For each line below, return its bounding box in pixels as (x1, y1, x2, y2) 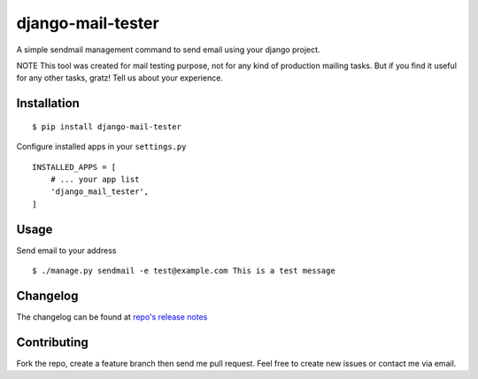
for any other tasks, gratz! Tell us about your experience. (16, 73, 223, 83)
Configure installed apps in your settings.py (16, 142, 187, 152)
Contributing (16, 335, 89, 350)
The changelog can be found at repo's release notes (16, 311, 208, 322)
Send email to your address (16, 244, 117, 256)
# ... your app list (50, 174, 140, 184)
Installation (16, 96, 80, 111)
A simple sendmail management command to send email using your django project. (16, 44, 320, 55)
